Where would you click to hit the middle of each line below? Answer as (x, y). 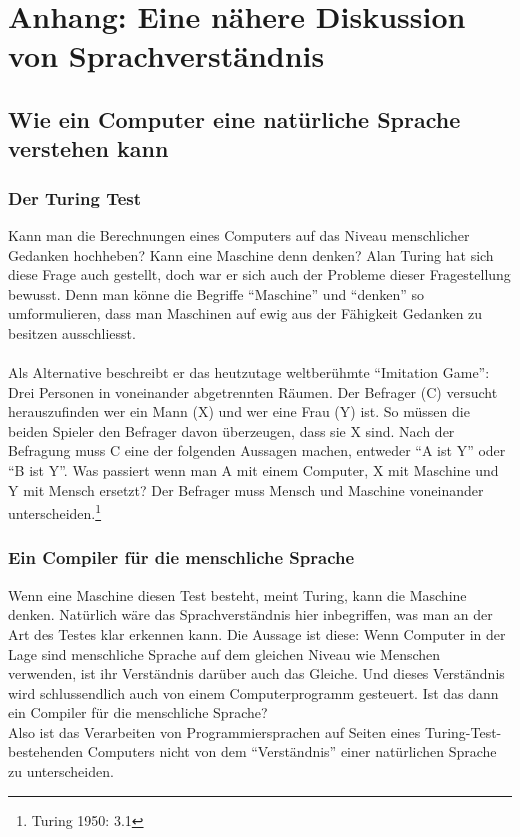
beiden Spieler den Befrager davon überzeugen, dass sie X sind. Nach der (231, 430)
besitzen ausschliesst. (72, 332)
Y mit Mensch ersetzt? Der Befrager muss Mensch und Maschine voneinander (246, 489)
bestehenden (46, 751)
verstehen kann (88, 148)
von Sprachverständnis (166, 55)
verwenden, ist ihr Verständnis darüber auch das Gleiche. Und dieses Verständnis (256, 673)
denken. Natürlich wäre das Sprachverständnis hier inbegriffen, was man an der (250, 614)
